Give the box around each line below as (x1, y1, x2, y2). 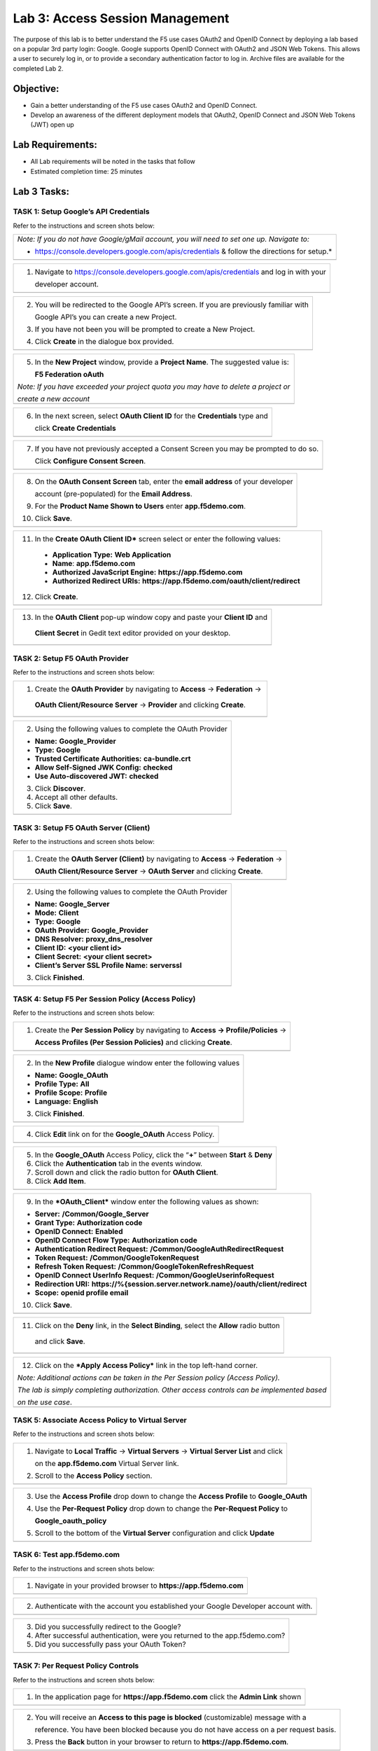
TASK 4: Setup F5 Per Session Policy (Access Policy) (13, 994, 196, 1004)
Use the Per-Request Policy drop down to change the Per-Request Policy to (34, 1503, 288, 1513)
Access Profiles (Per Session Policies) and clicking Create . (34, 1037, 232, 1047)
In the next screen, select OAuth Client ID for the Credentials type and (34, 411, 269, 421)
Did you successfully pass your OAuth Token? (34, 1639, 186, 1649)
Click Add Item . (34, 1176, 87, 1186)
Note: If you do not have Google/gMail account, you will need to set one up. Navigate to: (17, 235, 309, 244)
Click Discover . (34, 784, 86, 794)
